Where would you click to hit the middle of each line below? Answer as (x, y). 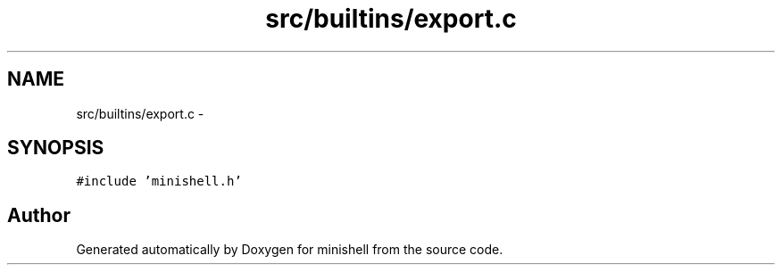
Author (39, 215)
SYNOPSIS (56, 148)
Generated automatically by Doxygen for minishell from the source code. (290, 250)
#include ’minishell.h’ (159, 181)
